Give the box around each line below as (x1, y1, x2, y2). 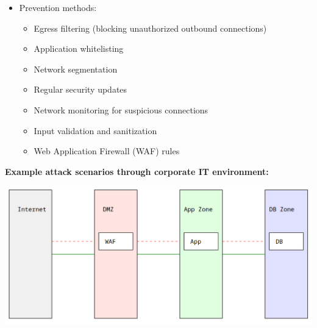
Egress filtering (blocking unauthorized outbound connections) (34, 21, 267, 34)
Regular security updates (34, 83, 127, 96)
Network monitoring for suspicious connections (34, 103, 208, 116)
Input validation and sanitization (34, 124, 157, 137)
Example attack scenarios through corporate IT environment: (5, 165, 269, 177)
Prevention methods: (19, 1, 97, 13)
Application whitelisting (34, 42, 124, 55)
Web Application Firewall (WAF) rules (34, 144, 180, 157)
